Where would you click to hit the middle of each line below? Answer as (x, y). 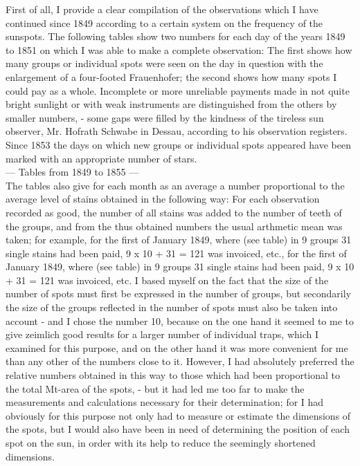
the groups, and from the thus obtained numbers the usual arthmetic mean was (174, 226)
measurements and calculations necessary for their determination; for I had (165, 402)
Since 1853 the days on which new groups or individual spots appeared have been (178, 144)
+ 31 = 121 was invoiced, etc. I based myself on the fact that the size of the (167, 280)
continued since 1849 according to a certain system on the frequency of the (164, 22)
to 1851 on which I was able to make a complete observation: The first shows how (179, 49)
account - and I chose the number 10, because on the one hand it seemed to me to (180, 320)
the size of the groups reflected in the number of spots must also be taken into (172, 307)
